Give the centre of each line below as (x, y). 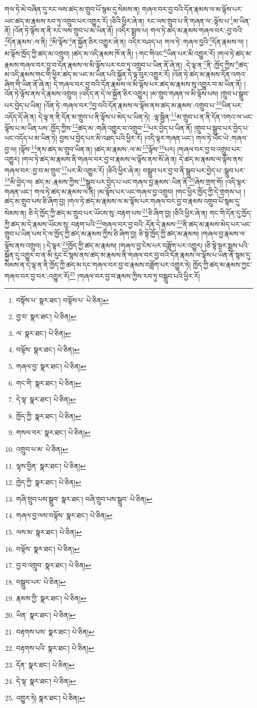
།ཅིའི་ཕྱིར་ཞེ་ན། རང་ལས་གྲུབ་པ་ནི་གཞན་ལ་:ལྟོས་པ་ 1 (172, 20)
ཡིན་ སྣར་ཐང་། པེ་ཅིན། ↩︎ (46, 615)
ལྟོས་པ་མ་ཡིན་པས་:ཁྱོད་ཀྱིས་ (38, 128)
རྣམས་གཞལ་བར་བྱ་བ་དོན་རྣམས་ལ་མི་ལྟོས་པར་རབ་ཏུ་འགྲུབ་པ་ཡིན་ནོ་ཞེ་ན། (93, 64)
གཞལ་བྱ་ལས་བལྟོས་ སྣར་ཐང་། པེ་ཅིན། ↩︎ (64, 515)
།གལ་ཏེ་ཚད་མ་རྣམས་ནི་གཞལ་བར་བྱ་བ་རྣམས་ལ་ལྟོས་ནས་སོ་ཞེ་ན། (99, 159)
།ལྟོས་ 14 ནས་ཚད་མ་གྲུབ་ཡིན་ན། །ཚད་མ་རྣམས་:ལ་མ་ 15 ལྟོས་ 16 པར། (97, 148)
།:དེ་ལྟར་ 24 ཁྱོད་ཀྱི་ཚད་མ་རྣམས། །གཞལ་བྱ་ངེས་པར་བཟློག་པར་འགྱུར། (123, 244)
